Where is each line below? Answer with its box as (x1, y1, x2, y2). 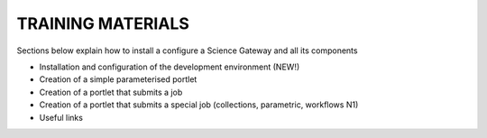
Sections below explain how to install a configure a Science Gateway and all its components (16, 45, 358, 56)
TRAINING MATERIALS (16, 14, 189, 33)
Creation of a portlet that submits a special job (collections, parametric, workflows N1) (39, 99, 359, 110)
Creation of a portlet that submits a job (39, 87, 183, 97)
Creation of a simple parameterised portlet (39, 74, 198, 85)
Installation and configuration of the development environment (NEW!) (39, 61, 300, 72)
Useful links (39, 112, 83, 123)
